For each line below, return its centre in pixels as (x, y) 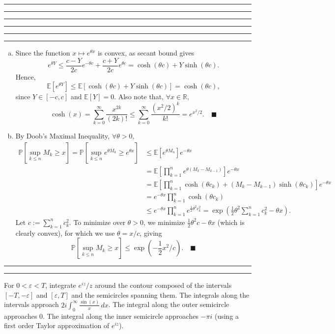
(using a (227, 316)
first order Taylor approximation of (57, 325)
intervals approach (31, 304)
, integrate (61, 285)
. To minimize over (97, 222)
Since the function (43, 53)
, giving (151, 233)
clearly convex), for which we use (65, 233)
